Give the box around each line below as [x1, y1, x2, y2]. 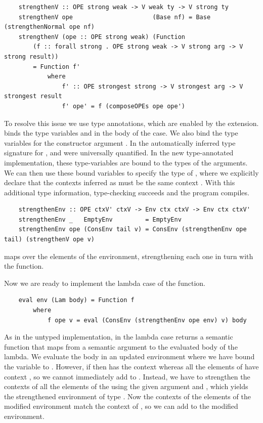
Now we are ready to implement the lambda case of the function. [4, 277, 205, 288]
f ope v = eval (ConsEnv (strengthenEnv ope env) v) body [47, 316, 247, 324]
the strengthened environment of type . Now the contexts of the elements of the [4, 391, 251, 401]
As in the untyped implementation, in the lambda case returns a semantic [4, 331, 233, 342]
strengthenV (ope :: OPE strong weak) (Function [18, 33, 185, 40]
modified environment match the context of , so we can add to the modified [4, 401, 238, 411]
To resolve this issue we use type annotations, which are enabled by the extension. [4, 117, 259, 128]
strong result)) [4, 53, 59, 60]
